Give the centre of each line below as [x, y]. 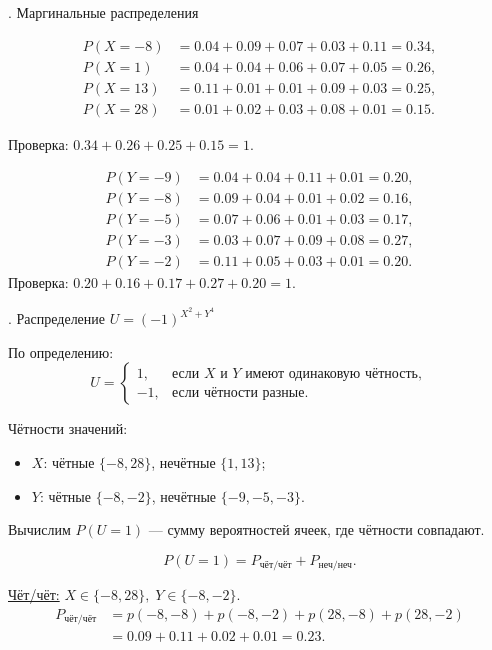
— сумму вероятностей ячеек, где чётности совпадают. [316, 529]
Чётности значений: [68, 428]
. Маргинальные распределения [103, 12]
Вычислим [39, 529]
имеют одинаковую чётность [331, 373]
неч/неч [335, 565]
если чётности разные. [240, 392]
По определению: [61, 351]
